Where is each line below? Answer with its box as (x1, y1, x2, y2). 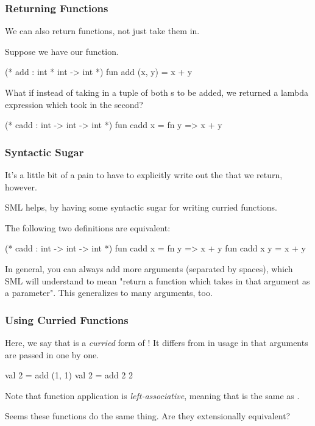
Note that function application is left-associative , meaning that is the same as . (5, 389, 300, 402)
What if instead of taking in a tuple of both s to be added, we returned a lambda (5, 86, 309, 98)
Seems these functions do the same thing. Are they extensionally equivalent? (5, 410, 291, 422)
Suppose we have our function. (5, 45, 119, 57)
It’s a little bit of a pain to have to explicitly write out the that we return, (5, 168, 283, 181)
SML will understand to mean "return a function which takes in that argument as (5, 274, 310, 287)
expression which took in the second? (5, 98, 143, 110)
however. (5, 180, 37, 193)
